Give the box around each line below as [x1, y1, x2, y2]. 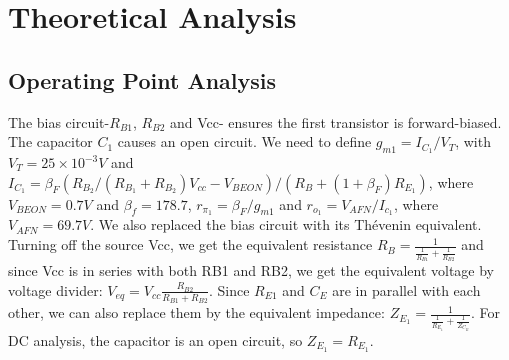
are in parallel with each [332, 279, 481, 300]
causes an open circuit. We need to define [117, 131, 372, 152]
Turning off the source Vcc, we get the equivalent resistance [8, 234, 373, 255]
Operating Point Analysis [8, 64, 277, 95]
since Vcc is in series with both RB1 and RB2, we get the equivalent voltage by [8, 260, 494, 281]
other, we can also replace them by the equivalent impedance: [8, 302, 385, 323]
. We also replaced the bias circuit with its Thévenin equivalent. [90, 214, 482, 235]
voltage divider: [8, 279, 103, 300]
